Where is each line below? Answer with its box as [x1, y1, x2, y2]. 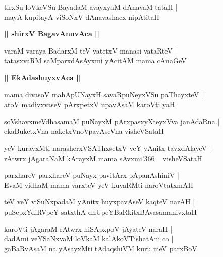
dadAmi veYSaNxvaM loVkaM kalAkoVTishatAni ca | [4, 233, 174, 244]
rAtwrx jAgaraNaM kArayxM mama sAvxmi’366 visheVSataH [4, 152, 202, 163]
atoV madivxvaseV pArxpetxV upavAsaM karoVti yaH [4, 99, 175, 110]
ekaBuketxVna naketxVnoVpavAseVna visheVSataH [4, 126, 164, 136]
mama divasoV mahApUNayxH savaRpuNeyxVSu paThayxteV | [4, 89, 203, 99]
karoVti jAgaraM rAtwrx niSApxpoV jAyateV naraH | [4, 223, 173, 234]
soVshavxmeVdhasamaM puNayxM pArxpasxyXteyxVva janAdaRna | [4, 116, 220, 126]
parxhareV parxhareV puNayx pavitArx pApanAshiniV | [4, 170, 179, 180]
